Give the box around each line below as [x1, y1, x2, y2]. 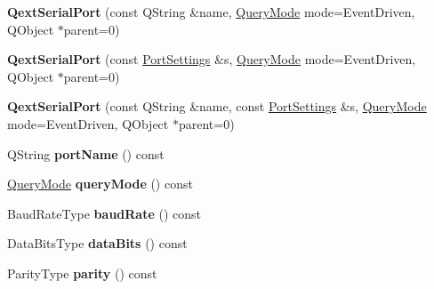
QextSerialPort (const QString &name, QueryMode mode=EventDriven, [7, 3, 415, 20]
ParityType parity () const [7, 263, 157, 282]
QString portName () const [7, 144, 165, 163]
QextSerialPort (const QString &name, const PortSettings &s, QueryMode [7, 97, 427, 116]
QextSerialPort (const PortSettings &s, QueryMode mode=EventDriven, [7, 50, 416, 68]
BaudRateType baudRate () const [7, 204, 202, 222]
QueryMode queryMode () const [7, 174, 193, 193]
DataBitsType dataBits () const [7, 234, 188, 253]
